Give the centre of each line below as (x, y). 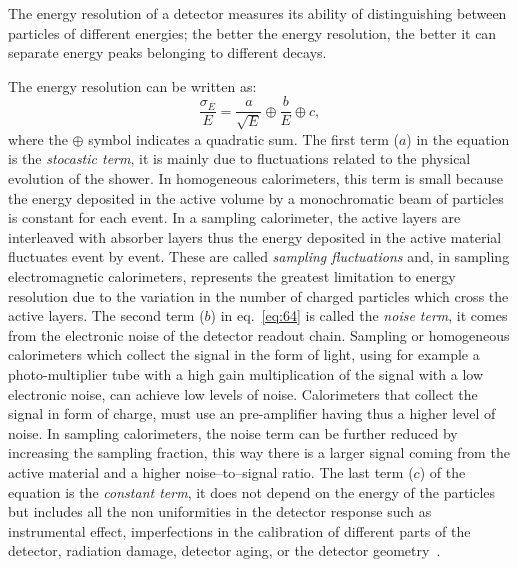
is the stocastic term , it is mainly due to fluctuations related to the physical (239, 158)
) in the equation (458, 138)
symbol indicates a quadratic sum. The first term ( (243, 138)
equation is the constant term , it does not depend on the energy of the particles (252, 491)
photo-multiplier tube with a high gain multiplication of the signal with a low (246, 373)
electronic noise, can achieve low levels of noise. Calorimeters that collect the (243, 393)
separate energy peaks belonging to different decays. (167, 52)
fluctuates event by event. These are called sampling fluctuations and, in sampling (259, 256)
